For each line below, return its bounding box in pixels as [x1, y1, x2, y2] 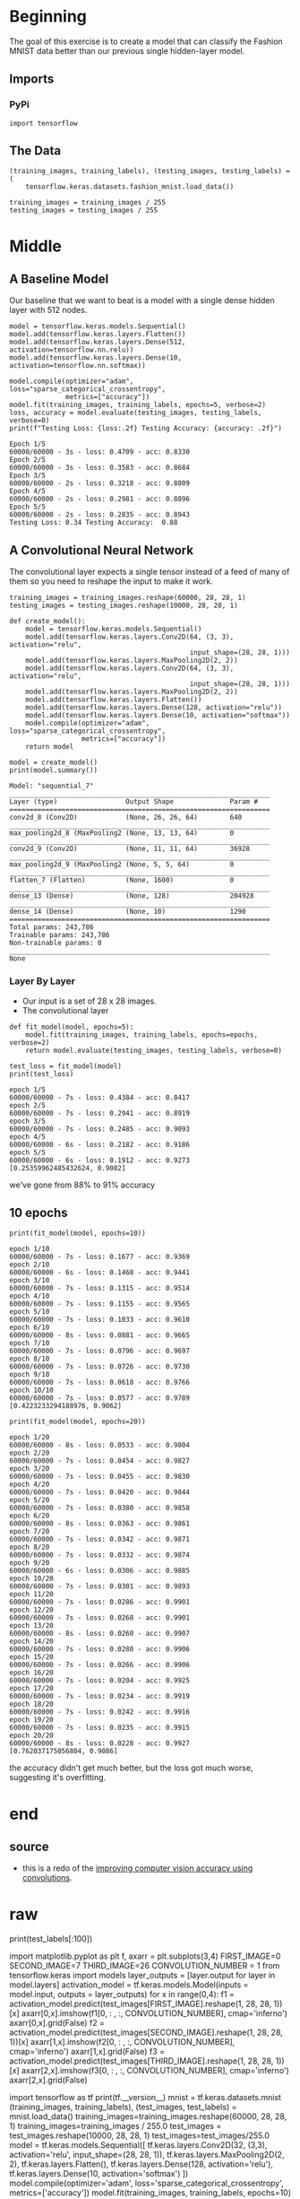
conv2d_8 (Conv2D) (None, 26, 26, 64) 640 [9, 813, 243, 822]
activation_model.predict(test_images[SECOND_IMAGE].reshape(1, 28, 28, [9, 2027, 284, 2038]
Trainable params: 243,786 [9, 931, 110, 940]
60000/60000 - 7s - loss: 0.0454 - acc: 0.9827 [9, 1456, 191, 1465]
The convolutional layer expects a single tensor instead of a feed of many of [9, 567, 290, 578]
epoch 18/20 [9, 1699, 54, 1709]
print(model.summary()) [9, 766, 99, 775]
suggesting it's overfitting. [9, 1772, 107, 1783]
